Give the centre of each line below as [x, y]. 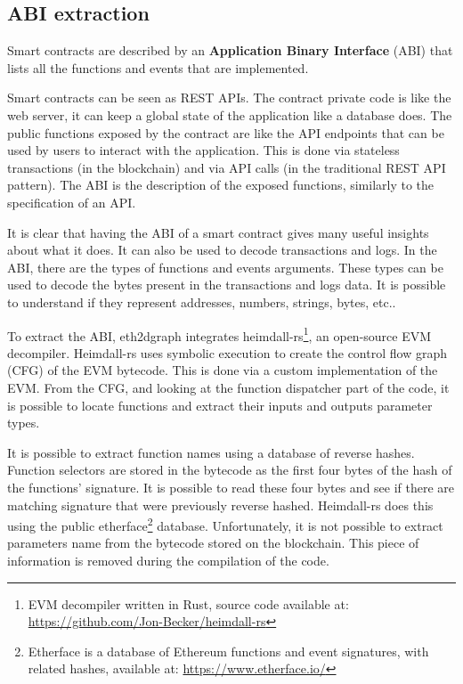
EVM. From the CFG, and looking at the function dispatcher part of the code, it [228, 387]
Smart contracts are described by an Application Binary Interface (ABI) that [230, 50]
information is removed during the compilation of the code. [168, 560]
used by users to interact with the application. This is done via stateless [203, 150]
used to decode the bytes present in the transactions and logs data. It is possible [227, 285]
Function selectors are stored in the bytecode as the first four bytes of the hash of [230, 470]
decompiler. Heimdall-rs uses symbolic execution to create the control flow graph [227, 352]
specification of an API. [72, 202]
